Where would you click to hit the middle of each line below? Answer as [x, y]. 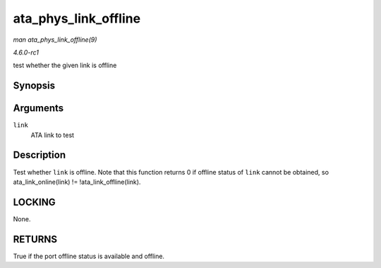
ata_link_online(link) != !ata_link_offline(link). [77, 182]
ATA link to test [52, 135]
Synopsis [34, 86]
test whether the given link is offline [65, 65]
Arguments [38, 109]
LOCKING [34, 202]
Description [40, 155]
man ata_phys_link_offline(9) [55, 40]
